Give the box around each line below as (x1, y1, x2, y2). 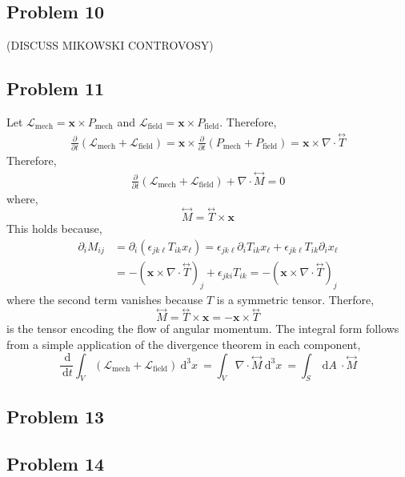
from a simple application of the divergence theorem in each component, (6, 335, 361, 352)
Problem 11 (6, 76, 105, 101)
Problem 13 (6, 403, 105, 428)
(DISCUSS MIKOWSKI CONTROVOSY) (6, 37, 214, 54)
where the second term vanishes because (6, 291, 203, 307)
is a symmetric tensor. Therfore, (216, 291, 375, 307)
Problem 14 (6, 451, 105, 475)
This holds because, (6, 220, 102, 237)
